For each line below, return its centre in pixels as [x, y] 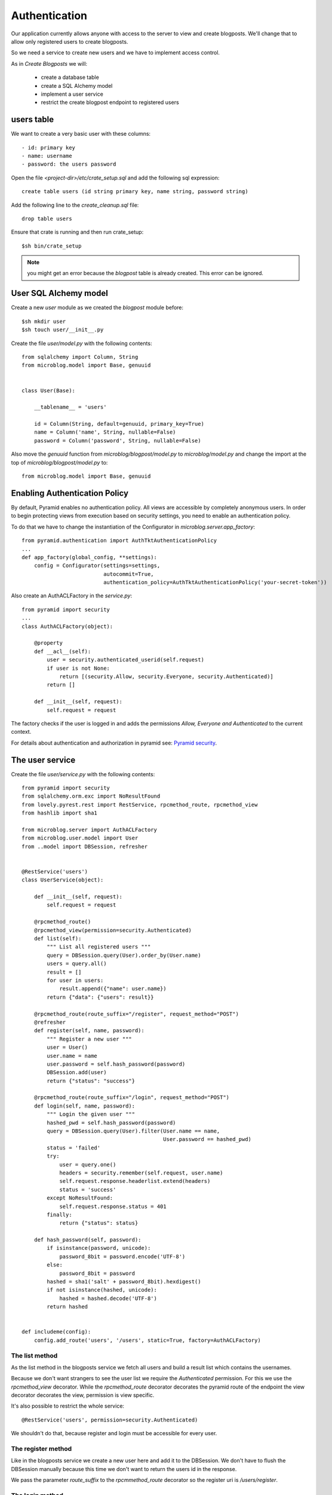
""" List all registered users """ [99, 947]
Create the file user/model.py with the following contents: [82, 343]
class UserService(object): [63, 880]
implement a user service [72, 94]
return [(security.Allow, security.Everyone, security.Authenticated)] [167, 676]
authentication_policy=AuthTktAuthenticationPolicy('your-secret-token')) [215, 582]
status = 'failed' [74, 1148]
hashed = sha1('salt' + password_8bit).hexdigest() [124, 1282]
